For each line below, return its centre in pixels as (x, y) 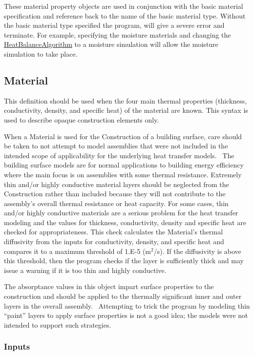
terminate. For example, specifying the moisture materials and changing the (117, 34)
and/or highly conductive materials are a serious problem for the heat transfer (121, 213)
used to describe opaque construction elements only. (82, 119)
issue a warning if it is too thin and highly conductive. (85, 270)
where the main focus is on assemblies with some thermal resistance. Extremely (123, 174)
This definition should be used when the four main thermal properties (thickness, (126, 100)
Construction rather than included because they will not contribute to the (115, 194)
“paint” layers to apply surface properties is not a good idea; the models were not (126, 315)
